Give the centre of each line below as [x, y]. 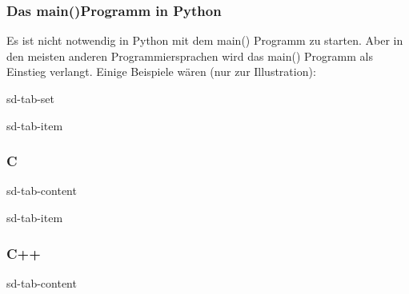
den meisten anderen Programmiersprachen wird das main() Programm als [190, 56]
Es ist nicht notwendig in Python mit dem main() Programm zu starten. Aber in [205, 40]
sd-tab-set [31, 98]
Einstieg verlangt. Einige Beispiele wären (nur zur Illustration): [161, 72]
